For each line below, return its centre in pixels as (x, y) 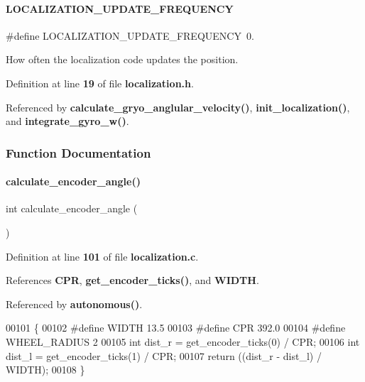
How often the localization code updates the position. (122, 59)
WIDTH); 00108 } (45, 370)
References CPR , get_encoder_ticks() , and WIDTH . (132, 280)
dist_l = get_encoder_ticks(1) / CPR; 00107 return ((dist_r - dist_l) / (164, 355)
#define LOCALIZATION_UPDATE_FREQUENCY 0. (130, 35)
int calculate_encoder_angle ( (72, 208)
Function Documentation (78, 152)
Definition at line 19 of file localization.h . (100, 83)
